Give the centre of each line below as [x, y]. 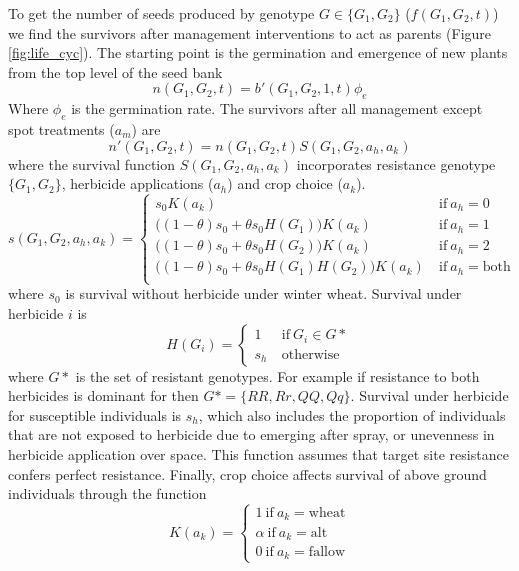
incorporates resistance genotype [396, 163]
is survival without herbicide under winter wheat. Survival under [263, 293]
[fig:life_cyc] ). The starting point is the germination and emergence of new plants [258, 52]
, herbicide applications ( [137, 183]
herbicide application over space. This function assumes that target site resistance [258, 453]
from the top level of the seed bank [115, 71]
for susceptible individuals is [95, 414]
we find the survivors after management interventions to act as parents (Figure [250, 32]
